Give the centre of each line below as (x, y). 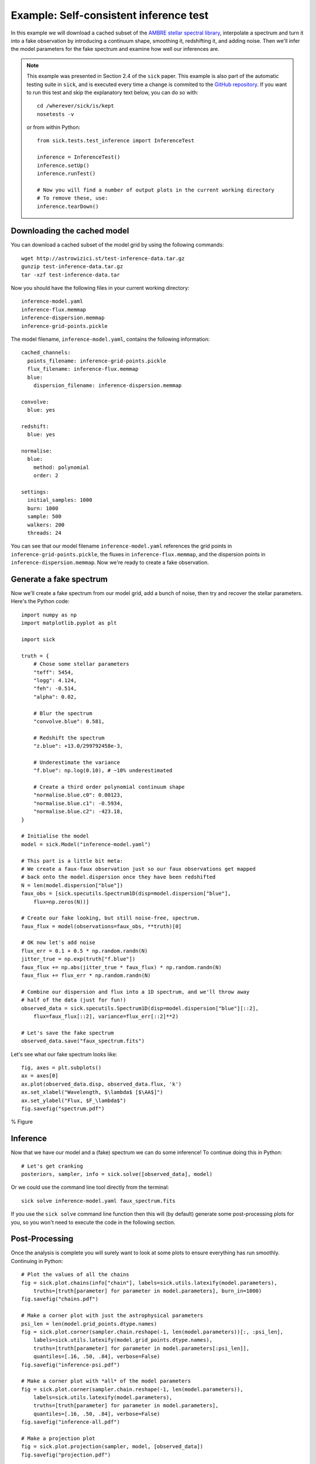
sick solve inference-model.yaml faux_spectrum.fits (98, 1201)
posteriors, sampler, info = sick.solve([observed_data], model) (117, 1174)
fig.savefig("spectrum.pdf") (63, 1109)
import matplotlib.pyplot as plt (69, 623)
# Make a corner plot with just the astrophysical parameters (112, 1316)
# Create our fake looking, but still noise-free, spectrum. (111, 918)
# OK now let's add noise (59, 943)
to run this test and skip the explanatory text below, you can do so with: (112, 92)
